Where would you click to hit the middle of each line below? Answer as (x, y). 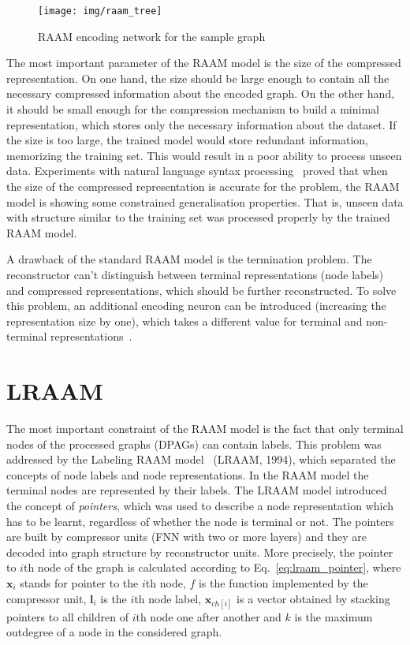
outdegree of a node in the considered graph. (114, 632)
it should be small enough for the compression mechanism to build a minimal (193, 109)
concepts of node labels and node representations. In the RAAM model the (188, 474)
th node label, (168, 598)
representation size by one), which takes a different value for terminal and (184, 321)
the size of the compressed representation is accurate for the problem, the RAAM (203, 186)
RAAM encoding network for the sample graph (152, 36)
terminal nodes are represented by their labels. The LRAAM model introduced (197, 490)
